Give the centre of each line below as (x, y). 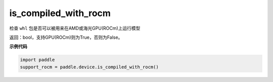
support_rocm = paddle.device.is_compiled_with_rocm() (89, 67)
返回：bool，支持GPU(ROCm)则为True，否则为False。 (66, 37)
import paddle (37, 60)
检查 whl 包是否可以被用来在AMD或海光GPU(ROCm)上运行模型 (75, 28)
